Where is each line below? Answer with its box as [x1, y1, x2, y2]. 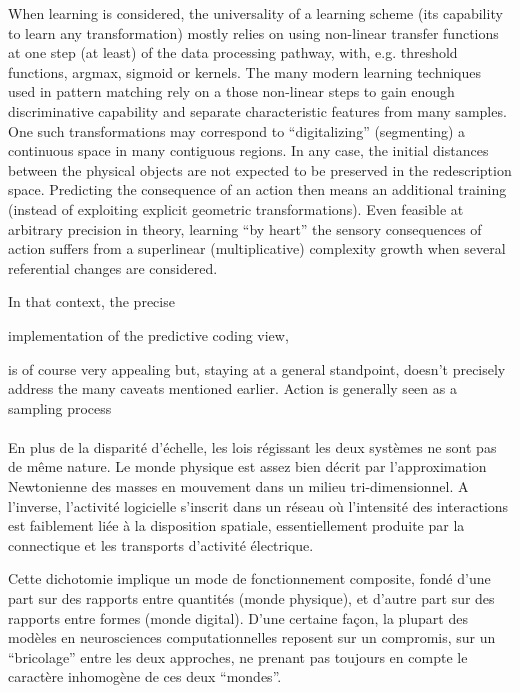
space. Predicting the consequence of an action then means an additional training [8, 179, 507, 200]
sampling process [8, 397, 112, 418]
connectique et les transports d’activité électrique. [8, 534, 314, 555]
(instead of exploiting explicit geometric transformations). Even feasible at [8, 198, 464, 219]
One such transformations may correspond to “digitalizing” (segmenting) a [8, 120, 466, 141]
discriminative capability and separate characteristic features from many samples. [8, 100, 507, 121]
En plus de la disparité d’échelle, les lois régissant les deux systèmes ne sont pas [8, 436, 497, 457]
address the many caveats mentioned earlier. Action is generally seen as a [8, 378, 457, 399]
